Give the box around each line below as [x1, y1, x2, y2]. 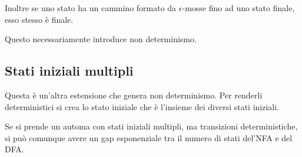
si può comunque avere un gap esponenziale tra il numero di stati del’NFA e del [5, 131, 293, 144]
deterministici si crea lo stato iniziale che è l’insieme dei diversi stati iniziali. [5, 100, 280, 112]
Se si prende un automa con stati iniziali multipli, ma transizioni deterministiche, [5, 120, 298, 132]
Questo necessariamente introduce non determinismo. [5, 33, 197, 45]
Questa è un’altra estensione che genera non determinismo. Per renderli [5, 88, 263, 101]
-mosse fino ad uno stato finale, [182, 2, 295, 13]
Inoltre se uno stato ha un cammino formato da [5, 2, 177, 13]
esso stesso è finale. [5, 13, 74, 25]
